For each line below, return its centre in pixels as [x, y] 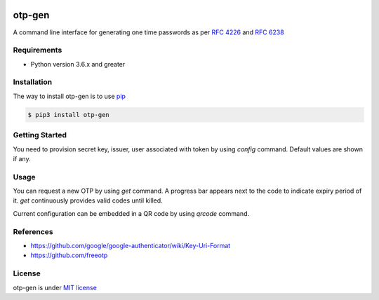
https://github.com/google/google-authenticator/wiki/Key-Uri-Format [131, 245]
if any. [22, 158]
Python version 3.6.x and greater [78, 64]
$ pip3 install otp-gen [69, 115]
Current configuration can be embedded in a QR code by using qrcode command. [131, 213]
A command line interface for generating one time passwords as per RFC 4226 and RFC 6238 [148, 32]
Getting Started [40, 135]
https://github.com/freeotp [69, 255]
